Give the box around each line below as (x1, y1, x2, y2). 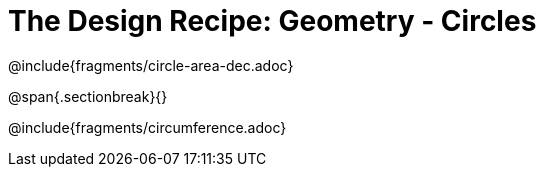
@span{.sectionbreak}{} (8, 87, 168, 105)
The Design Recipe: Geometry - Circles (8, 4, 537, 38)
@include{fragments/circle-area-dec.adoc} (8, 56, 294, 74)
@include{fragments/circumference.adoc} (8, 118, 287, 136)
